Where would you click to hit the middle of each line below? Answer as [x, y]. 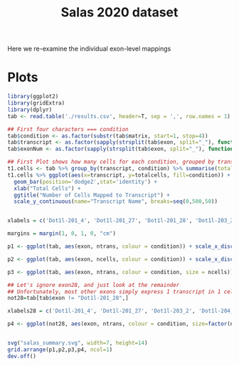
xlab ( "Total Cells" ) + [47, 188]
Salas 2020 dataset [119, 12]
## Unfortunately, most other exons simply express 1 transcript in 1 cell [122, 292]
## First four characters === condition [68, 129]
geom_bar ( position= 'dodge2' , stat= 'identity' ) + [86, 182]
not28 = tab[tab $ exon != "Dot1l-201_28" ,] [68, 298]
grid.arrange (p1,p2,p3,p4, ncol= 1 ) [60, 350]
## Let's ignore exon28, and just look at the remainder [94, 285]
